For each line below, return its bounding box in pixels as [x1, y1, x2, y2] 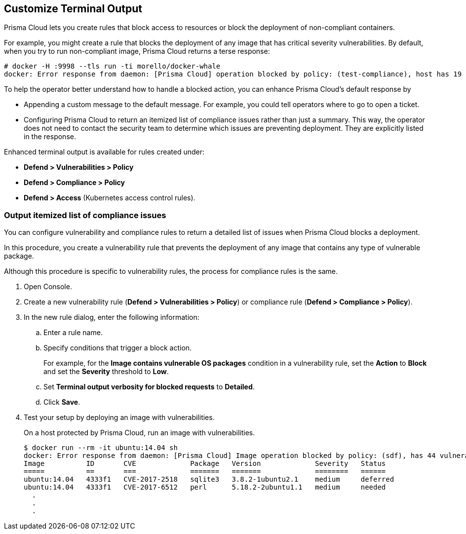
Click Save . [43, 398, 80, 407]
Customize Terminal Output [4, 2, 143, 15]
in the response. [24, 132, 76, 141]
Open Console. [24, 282, 72, 291]
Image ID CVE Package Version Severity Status [24, 459, 386, 468]
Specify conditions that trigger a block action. [43, 343, 192, 352]
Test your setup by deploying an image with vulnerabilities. [24, 413, 215, 422]
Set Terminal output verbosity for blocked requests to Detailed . [43, 382, 255, 391]
